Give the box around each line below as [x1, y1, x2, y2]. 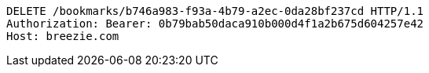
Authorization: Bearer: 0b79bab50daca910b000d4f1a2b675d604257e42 [6, 17, 424, 30]
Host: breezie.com [6, 30, 119, 42]
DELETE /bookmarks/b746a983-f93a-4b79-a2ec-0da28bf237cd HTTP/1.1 [6, 5, 424, 17]
